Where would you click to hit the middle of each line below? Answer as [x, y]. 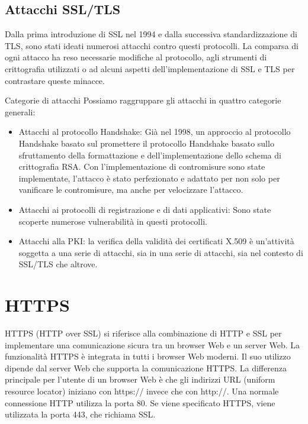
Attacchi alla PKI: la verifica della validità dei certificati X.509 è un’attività [156, 241]
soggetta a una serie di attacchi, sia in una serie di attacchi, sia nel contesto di [161, 252]
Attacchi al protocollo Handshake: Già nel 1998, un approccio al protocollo [155, 132]
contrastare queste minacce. [55, 80]
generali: [20, 111]
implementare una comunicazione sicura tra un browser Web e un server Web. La [153, 344]
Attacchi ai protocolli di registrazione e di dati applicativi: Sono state [145, 209]
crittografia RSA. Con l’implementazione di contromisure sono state [142, 166]
